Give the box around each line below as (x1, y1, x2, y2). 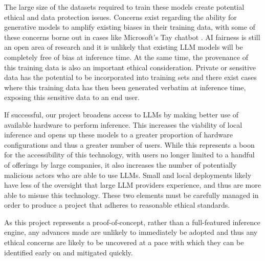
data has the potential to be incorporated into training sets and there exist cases (4, 72, 257, 83)
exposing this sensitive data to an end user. (4, 92, 140, 103)
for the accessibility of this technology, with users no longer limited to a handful (4, 149, 255, 160)
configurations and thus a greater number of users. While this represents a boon (4, 139, 255, 150)
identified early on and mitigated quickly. (4, 247, 133, 257)
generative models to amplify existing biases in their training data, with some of (4, 22, 255, 32)
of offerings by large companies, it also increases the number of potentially (4, 159, 237, 170)
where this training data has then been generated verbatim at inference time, (4, 82, 246, 92)
